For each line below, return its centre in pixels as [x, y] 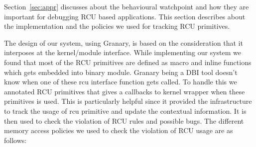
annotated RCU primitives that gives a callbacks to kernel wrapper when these [125, 91]
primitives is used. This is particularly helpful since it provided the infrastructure [128, 101]
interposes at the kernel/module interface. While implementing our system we [123, 52]
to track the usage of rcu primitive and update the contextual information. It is [125, 110]
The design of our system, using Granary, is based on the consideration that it [124, 42]
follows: [15, 140]
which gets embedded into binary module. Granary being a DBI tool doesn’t [121, 72]
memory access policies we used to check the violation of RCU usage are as [119, 130]
